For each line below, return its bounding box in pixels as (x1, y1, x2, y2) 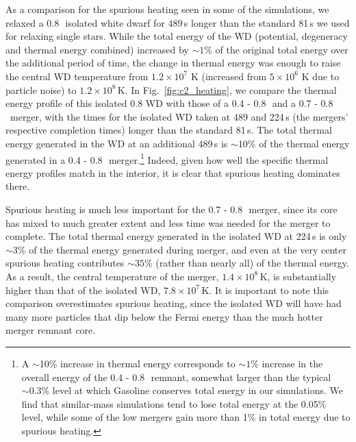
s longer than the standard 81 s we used (183, 15, 350, 29)
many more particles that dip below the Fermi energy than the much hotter (5, 309, 323, 323)
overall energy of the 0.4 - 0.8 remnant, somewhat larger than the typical (21, 369, 331, 384)
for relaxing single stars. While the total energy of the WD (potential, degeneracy (5, 29, 348, 43)
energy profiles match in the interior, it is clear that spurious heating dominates (5, 165, 340, 180)
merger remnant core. (5, 323, 96, 337)
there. (5, 179, 30, 193)
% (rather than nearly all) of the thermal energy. (144, 256, 349, 270)
